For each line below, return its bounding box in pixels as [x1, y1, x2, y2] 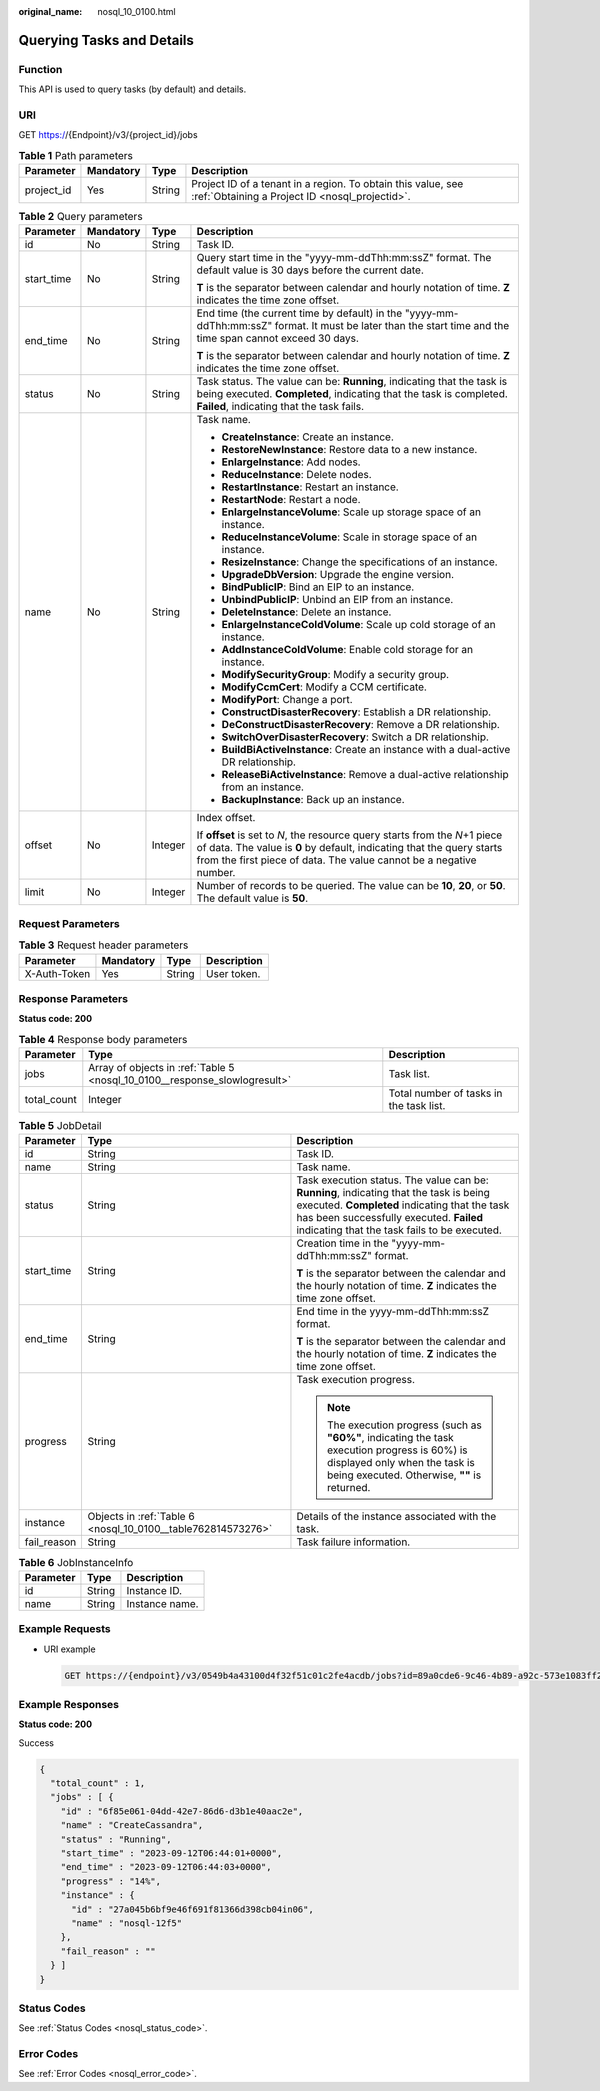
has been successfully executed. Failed [296, 1211, 484, 1225]
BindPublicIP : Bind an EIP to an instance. [221, 580, 415, 594]
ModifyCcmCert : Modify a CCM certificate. [221, 680, 427, 694]
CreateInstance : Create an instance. [221, 430, 395, 444]
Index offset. [196, 811, 256, 825]
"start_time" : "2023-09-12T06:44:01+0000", [60, 1848, 283, 1859]
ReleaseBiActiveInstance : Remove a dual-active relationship [221, 768, 509, 782]
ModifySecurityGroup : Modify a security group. [221, 668, 450, 682]
